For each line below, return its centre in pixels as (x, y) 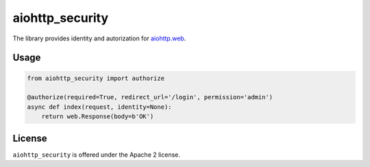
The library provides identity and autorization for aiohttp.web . (99, 38)
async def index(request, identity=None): (99, 107)
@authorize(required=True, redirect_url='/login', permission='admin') (150, 97)
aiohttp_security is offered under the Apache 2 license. (97, 155)
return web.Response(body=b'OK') (98, 117)
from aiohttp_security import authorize (96, 78)
